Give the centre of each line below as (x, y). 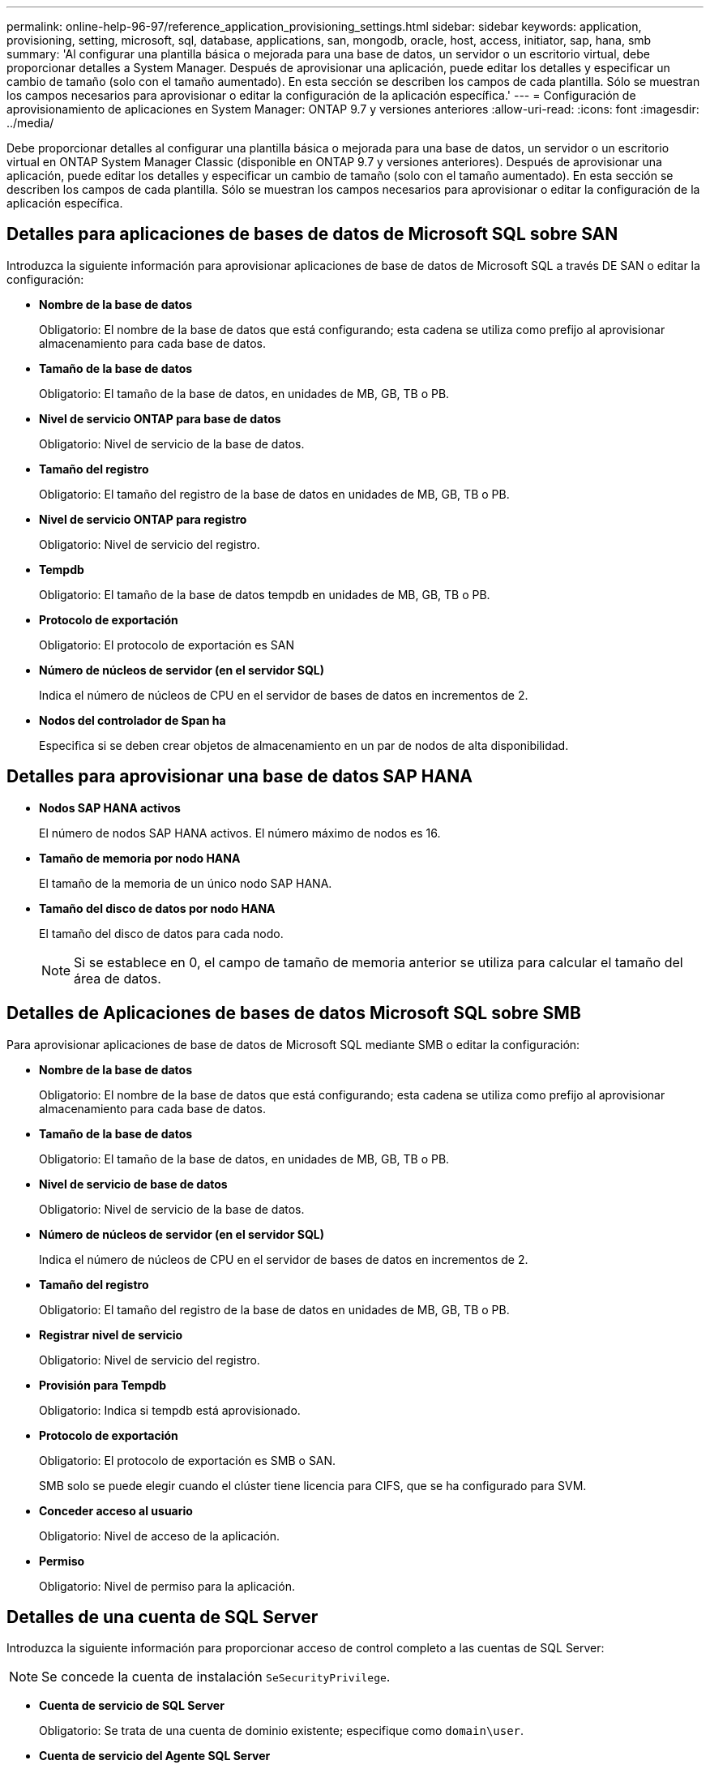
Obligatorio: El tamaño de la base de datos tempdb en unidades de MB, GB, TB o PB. (265, 594)
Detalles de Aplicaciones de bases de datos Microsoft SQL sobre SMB (294, 1013)
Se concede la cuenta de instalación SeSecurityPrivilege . (216, 1677)
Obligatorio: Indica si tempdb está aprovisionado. (170, 1410)
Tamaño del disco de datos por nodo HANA (157, 908)
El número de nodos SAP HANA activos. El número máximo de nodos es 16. (240, 833)
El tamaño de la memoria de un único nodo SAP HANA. (186, 883)
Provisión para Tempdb (103, 1385)
